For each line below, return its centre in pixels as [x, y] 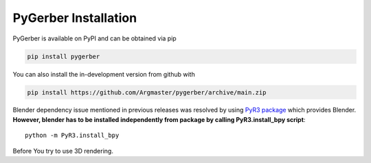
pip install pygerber [64, 56]
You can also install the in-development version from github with [104, 74]
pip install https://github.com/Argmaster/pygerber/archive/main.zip [147, 92]
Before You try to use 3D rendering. [63, 151]
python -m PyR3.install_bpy [72, 136]
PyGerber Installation [75, 18]
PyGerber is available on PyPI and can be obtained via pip [94, 38]
